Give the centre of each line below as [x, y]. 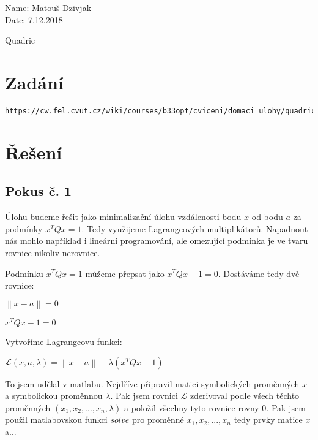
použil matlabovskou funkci [56, 419]
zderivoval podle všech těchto [245, 396]
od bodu [267, 217]
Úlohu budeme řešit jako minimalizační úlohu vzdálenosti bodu [123, 217]
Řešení [34, 152]
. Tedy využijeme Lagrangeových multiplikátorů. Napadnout [195, 228]
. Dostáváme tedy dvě [259, 273]
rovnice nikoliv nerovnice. [53, 252]
